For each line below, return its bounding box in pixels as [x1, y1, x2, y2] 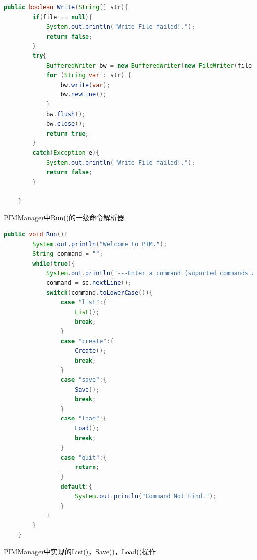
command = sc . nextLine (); [46, 280, 131, 287]
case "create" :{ [60, 337, 114, 345]
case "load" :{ [60, 415, 107, 422]
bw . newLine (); [60, 91, 107, 98]
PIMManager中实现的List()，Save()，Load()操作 [4, 546, 156, 557]
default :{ [60, 483, 92, 490]
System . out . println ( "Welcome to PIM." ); [32, 240, 167, 248]
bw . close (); [46, 120, 86, 128]
